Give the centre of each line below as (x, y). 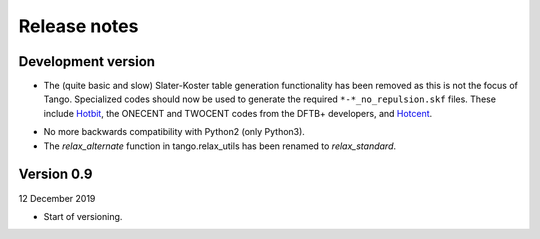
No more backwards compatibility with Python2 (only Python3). (174, 132)
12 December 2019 (57, 198)
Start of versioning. (83, 216)
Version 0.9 (55, 174)
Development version (86, 61)
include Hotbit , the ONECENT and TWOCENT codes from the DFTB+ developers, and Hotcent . (238, 113)
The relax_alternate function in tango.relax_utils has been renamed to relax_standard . (220, 146)
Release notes (78, 26)
